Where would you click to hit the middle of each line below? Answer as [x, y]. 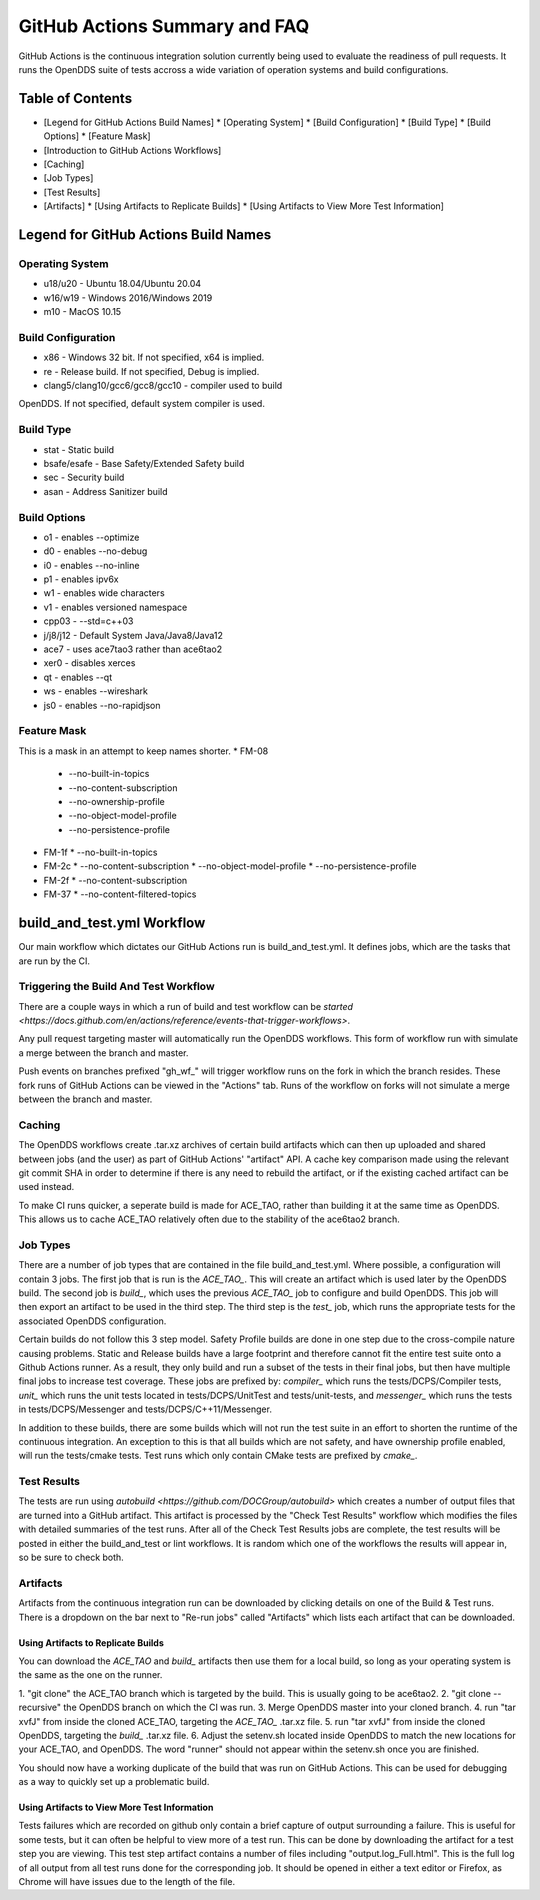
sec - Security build [84, 477]
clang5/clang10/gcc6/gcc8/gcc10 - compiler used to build [163, 386]
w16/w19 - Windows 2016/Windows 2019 [128, 297]
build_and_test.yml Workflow [112, 923]
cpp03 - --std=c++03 [88, 621]
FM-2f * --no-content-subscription [115, 880]
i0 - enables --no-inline [91, 565]
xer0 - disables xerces [89, 663]
